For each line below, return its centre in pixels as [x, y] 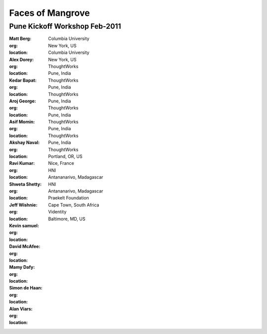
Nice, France [61, 163]
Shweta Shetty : [25, 184]
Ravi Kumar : [22, 163]
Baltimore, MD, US [67, 219]
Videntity [57, 212]
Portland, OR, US [65, 156]
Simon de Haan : [26, 288]
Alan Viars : [21, 309]
